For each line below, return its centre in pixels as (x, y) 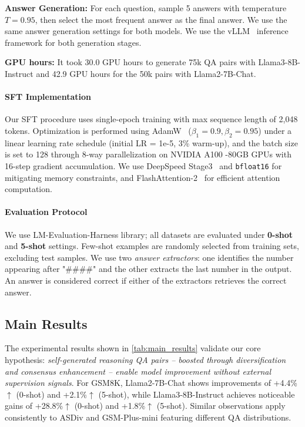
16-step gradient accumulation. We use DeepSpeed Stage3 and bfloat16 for (143, 165)
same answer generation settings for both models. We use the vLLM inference (147, 31)
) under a (275, 130)
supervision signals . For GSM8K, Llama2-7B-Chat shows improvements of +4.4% (151, 383)
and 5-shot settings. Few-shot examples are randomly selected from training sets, (152, 246)
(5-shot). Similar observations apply (221, 406)
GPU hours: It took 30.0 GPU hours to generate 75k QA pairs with (130, 62)
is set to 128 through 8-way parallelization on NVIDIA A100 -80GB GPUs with (148, 154)
